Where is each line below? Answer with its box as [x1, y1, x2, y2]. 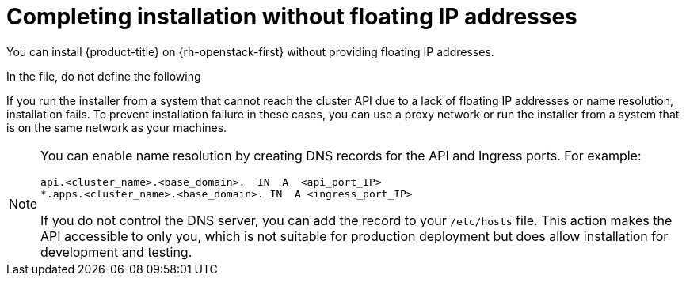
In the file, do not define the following [6, 69, 201, 83]
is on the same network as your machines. [6, 120, 227, 134]
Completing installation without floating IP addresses [6, 3, 577, 30]
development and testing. [40, 243, 192, 260]
